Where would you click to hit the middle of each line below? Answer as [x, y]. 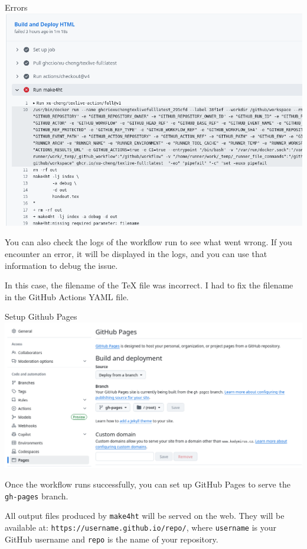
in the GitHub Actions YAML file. [67, 296]
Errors [16, 7]
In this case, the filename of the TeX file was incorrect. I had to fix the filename [149, 285]
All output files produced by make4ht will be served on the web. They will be [145, 516]
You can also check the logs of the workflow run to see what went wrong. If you [148, 242]
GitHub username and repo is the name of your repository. [112, 539]
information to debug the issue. [61, 265]
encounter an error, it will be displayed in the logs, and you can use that [136, 253]
